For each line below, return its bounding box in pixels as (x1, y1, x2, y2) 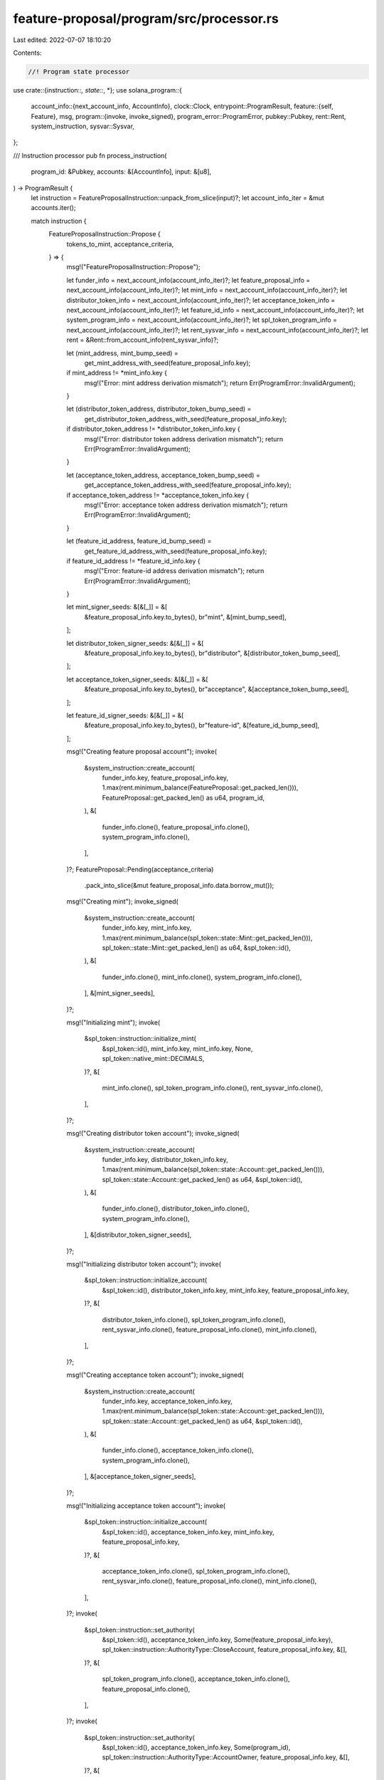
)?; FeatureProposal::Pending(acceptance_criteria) (66, 865, 214, 874)
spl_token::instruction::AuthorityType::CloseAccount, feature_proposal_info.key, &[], (102, 1645, 348, 1654)
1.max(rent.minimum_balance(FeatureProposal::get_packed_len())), (102, 783, 299, 792)
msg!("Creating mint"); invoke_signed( (66, 897, 179, 906)
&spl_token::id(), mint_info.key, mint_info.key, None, (102, 1044, 253, 1053)
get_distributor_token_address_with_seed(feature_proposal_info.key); (84, 414, 287, 423)
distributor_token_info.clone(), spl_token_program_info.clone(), (102, 1315, 286, 1324)
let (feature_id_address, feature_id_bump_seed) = (66, 537, 212, 545)
